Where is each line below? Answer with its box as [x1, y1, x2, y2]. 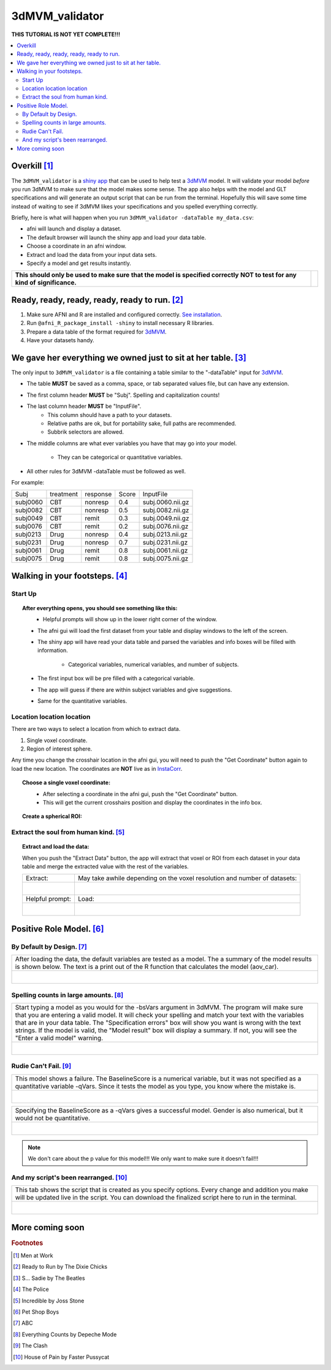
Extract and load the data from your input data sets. [26, 251, 157, 258]
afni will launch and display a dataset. [26, 225, 122, 232]
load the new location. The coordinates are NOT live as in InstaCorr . [11, 765, 183, 772]
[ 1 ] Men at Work [13, 1252, 53, 1259]
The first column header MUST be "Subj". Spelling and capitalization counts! [26, 391, 220, 399]
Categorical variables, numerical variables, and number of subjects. [68, 660, 239, 668]
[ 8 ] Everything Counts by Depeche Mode [13, 1331, 117, 1338]
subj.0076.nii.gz [142, 522, 189, 530]
